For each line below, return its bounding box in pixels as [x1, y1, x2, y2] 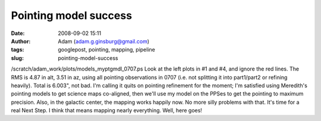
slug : [11, 54, 24, 62]
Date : [11, 30, 25, 37]
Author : [11, 37, 31, 44]
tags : [11, 46, 24, 53]
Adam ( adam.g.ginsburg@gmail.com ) [58, 37, 150, 44]
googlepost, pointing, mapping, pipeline [58, 46, 156, 53]
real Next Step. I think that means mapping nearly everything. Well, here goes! [11, 107, 202, 114]
